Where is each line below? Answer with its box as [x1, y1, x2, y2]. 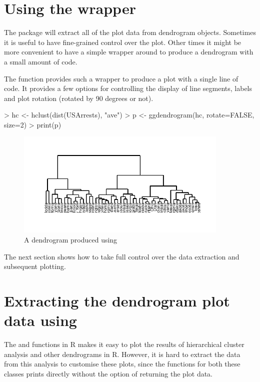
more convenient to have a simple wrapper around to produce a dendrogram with [4, 46, 253, 57]
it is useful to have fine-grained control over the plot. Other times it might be [4, 36, 241, 47]
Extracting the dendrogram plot [4, 290, 230, 311]
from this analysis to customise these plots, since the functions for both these [4, 358, 240, 369]
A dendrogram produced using [24, 234, 117, 245]
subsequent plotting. [4, 261, 66, 271]
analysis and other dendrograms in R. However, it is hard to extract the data [4, 348, 240, 359]
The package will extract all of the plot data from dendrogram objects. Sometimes [4, 27, 256, 37]
